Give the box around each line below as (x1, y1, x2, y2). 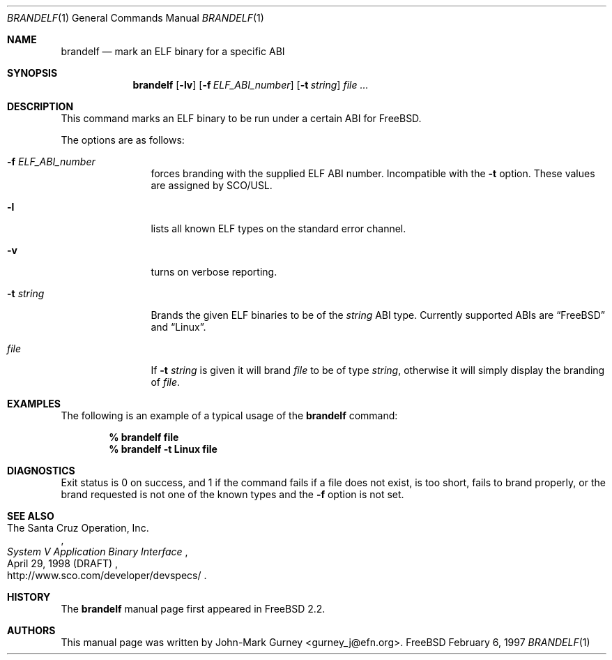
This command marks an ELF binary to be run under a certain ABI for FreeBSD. (61, 112, 422, 124)
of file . (151, 376, 181, 388)
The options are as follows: (61, 134, 185, 146)
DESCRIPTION (7, 100, 74, 112)
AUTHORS (7, 624, 56, 636)
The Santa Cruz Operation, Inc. (7, 522, 149, 534)
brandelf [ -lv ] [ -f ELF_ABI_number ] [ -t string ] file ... (132, 79, 369, 91)
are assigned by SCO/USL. (151, 179, 273, 191)
